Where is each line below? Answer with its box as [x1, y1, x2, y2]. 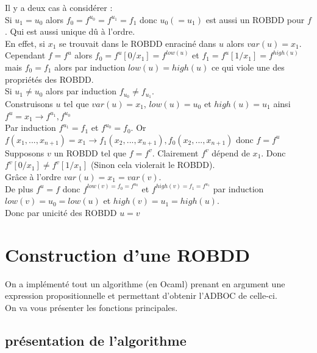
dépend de [212, 146, 250, 159]
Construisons [5, 97, 53, 110]
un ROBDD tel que [54, 146, 127, 159]
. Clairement [152, 146, 199, 159]
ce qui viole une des [211, 60, 285, 73]
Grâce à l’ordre [5, 170, 61, 183]
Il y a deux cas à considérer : [5, 1, 113, 13]
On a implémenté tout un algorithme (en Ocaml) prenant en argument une [5, 277, 285, 290]
